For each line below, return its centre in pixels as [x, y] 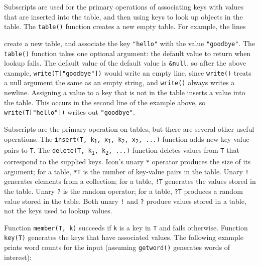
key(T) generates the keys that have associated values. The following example [124, 237]
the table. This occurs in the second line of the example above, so [105, 102]
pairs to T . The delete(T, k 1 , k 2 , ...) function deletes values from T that [122, 151]
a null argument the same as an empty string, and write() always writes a [119, 82]
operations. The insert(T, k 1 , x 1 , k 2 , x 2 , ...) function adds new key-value [127, 139]
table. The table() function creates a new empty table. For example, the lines [125, 26]
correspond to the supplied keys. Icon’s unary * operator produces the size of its [127, 161]
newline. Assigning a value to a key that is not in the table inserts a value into [125, 92]
